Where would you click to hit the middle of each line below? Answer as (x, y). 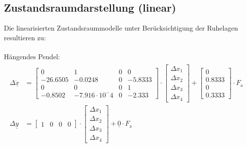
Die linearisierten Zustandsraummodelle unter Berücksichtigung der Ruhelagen (121, 28)
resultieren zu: (25, 37)
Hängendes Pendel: (32, 56)
